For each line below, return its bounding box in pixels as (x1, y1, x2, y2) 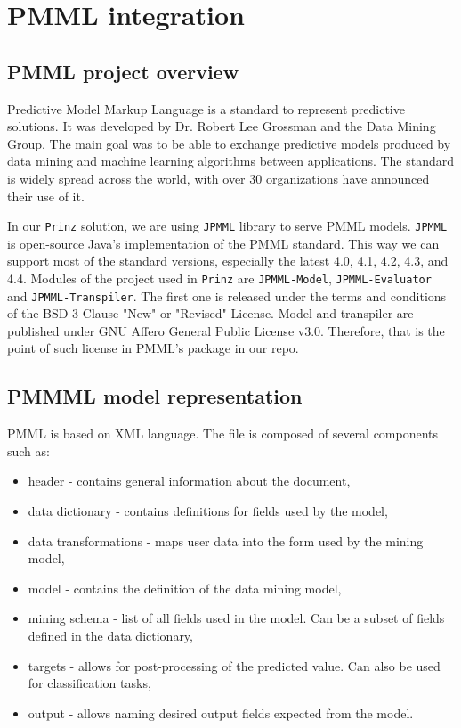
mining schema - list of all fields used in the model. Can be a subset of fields (28, 609, 445, 627)
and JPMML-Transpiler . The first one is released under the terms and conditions (7, 286, 447, 305)
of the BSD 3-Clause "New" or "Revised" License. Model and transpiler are (7, 304, 414, 323)
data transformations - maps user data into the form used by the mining (28, 531, 424, 550)
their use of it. (7, 186, 85, 205)
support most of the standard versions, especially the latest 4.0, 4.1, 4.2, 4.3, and (7, 251, 449, 270)
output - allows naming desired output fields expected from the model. (28, 703, 414, 722)
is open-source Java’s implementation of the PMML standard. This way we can (7, 233, 440, 252)
